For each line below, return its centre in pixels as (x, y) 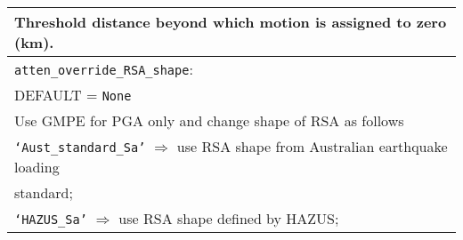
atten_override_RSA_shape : (104, 69)
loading (37, 167)
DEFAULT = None (73, 95)
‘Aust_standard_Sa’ (80, 148)
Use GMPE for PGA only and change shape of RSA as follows (209, 120)
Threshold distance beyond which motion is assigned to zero (231, 22)
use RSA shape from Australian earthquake (312, 146)
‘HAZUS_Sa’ (51, 220)
